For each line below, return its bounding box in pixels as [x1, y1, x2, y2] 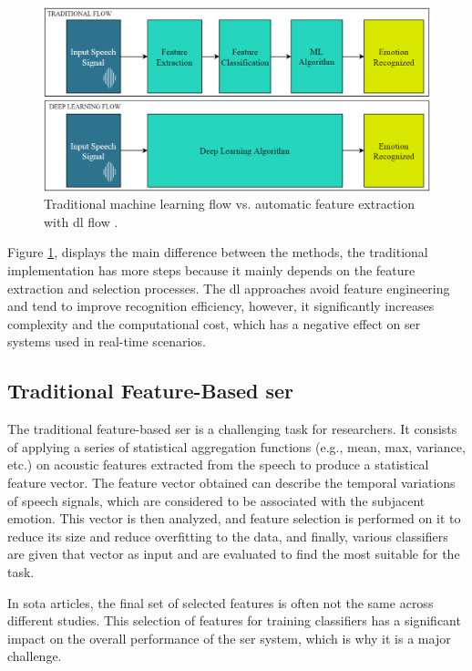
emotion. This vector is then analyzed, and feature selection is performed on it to [7, 509, 461, 528]
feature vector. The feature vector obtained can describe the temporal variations [7, 472, 456, 491]
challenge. [7, 646, 62, 666]
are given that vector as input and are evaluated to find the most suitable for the [7, 544, 460, 563]
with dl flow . [44, 212, 118, 231]
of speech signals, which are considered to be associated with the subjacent [7, 490, 426, 510]
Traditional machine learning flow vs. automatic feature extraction [44, 194, 416, 213]
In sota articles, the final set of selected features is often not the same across [7, 593, 434, 612]
